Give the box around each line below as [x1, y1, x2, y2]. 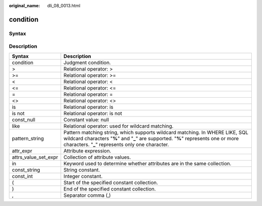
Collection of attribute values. [63, 154, 131, 161]
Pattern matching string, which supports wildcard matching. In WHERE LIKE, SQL [63, 129, 248, 135]
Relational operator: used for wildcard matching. [63, 122, 174, 129]
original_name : [9, 3, 40, 8]
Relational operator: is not [63, 110, 122, 117]
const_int [12, 173, 33, 179]
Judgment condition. [63, 59, 111, 66]
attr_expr [12, 147, 33, 154]
